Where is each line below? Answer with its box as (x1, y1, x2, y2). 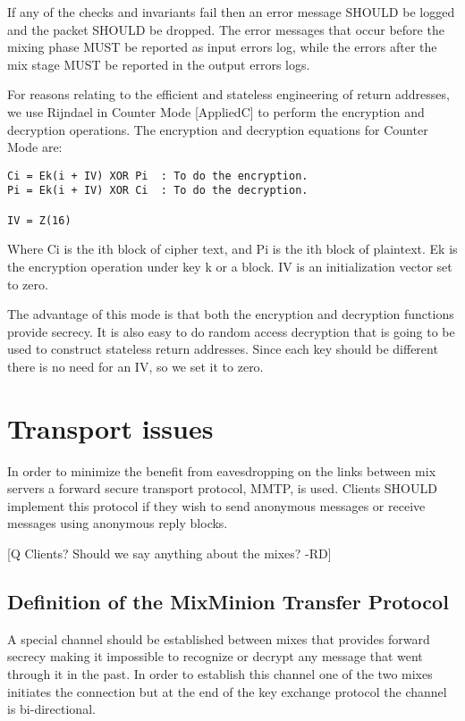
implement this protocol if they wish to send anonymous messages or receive (7, 496, 426, 515)
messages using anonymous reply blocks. (7, 514, 228, 532)
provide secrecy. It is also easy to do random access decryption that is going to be (7, 322, 455, 340)
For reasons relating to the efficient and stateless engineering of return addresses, (7, 85, 450, 104)
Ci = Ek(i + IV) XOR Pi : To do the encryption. (7, 169, 309, 182)
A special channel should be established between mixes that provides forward (7, 629, 430, 648)
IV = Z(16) (7, 214, 72, 227)
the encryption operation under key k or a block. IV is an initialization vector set (7, 256, 452, 275)
